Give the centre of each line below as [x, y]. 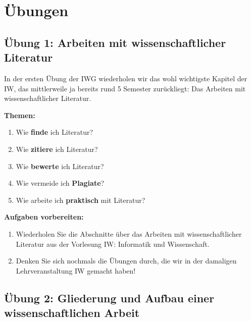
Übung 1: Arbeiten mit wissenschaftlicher [115, 42]
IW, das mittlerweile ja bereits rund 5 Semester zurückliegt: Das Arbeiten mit [125, 88]
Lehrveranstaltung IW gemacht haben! [76, 270]
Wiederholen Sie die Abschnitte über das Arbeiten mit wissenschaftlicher [129, 233]
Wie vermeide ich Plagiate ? [60, 183]
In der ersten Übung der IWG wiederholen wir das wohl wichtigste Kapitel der [126, 78]
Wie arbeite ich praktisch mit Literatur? [81, 200]
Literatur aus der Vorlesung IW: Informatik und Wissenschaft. [113, 244]
